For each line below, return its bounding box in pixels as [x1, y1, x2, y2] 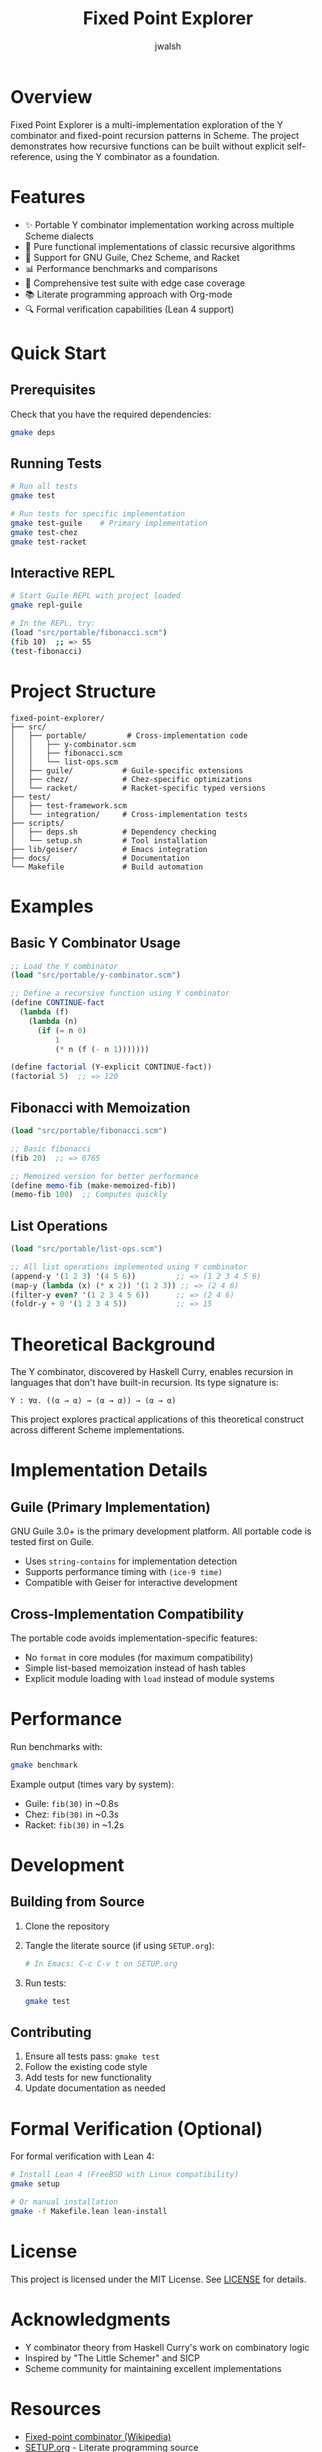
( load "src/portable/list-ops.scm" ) [10, 1244, 163, 1254]
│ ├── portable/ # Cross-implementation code [10, 730, 248, 741]
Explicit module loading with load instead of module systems [24, 1673, 275, 1685]
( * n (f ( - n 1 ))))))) [54, 1044, 150, 1054]
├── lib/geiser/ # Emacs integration [10, 844, 208, 854]
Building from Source [10, 1893, 145, 1911]
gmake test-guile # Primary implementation [10, 518, 208, 528]
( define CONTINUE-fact [10, 998, 105, 1008]
